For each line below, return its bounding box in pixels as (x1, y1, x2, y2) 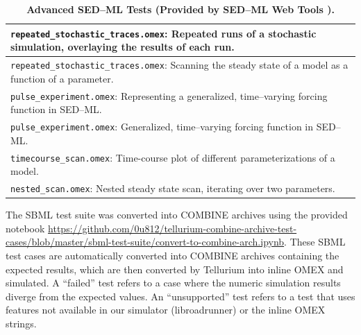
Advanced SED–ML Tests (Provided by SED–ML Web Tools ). (26, 2, 335, 16)
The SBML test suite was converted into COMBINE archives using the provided (6, 207, 348, 222)
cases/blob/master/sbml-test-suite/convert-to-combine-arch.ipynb (6, 234, 285, 249)
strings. (6, 316, 37, 330)
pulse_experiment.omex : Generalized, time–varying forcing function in (10, 119, 314, 134)
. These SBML (284, 234, 346, 249)
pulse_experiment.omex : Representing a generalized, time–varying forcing (10, 88, 328, 103)
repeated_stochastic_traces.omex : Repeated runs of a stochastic (10, 26, 317, 40)
